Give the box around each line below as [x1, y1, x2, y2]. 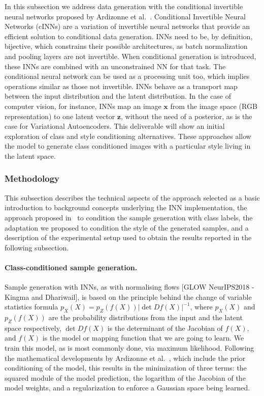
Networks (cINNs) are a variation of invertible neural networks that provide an [5, 21, 250, 32]
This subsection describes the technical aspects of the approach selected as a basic [5, 192, 260, 203]
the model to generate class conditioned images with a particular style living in [5, 140, 251, 151]
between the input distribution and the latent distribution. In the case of [5, 91, 232, 101]
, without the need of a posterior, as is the [121, 110, 252, 121]
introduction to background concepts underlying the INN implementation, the [5, 202, 247, 213]
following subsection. [5, 242, 69, 252]
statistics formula [5, 301, 58, 312]
